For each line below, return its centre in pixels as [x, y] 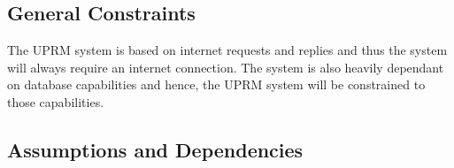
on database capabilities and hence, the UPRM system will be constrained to [216, 84]
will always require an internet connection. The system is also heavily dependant [226, 67]
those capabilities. [56, 101]
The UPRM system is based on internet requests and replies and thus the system [227, 50]
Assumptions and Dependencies [155, 149]
